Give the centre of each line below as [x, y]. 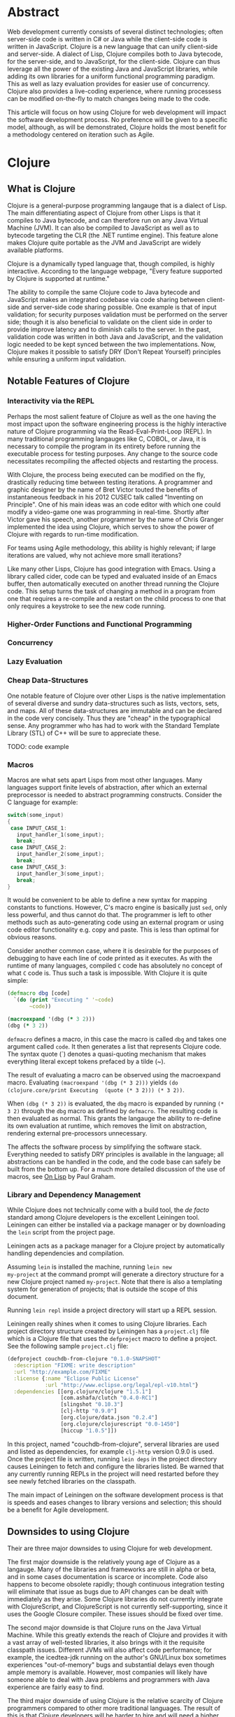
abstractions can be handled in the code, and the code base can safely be [114, 1161]
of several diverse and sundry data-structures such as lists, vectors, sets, [113, 703]
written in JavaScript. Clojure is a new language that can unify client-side [113, 46]
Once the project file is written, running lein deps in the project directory [112, 1459]
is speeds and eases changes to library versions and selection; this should [114, 1502]
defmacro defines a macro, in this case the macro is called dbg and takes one [117, 1039]
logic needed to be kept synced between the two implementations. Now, [112, 344]
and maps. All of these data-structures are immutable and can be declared [115, 710]
